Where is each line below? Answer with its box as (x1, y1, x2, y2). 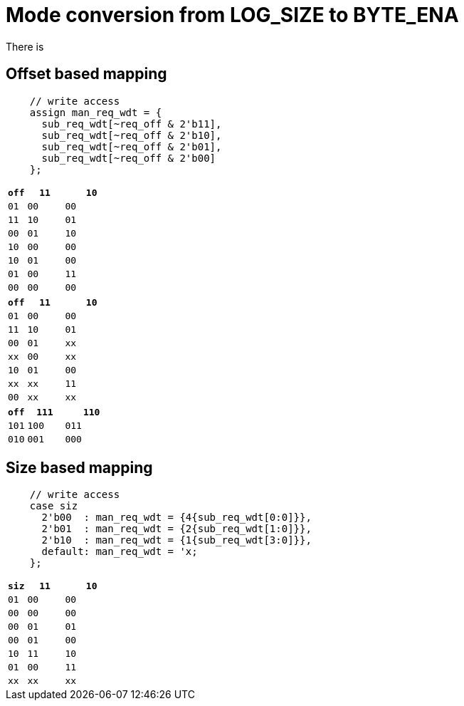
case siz (29, 500, 78, 512)
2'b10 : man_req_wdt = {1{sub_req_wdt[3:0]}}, (41, 534, 312, 546)
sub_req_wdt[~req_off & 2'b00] (41, 152, 216, 164)
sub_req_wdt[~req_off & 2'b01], (41, 140, 222, 152)
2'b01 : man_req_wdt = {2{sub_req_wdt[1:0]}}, (41, 523, 312, 535)
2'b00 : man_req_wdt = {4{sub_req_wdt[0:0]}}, (41, 512, 312, 524)
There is (6, 40, 44, 53)
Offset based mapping (6, 65, 167, 83)
